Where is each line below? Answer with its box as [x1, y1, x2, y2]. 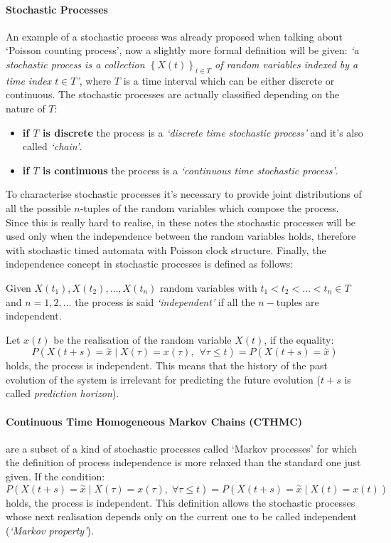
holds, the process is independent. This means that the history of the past [6, 358, 328, 373]
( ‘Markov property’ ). [6, 522, 94, 537]
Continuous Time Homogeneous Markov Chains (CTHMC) [6, 413, 303, 428]
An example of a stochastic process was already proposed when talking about [6, 28, 343, 43]
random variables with [160, 280, 257, 295]
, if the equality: [264, 332, 334, 347]
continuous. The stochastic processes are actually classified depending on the [6, 87, 340, 102]
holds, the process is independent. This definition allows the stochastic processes [6, 495, 355, 510]
